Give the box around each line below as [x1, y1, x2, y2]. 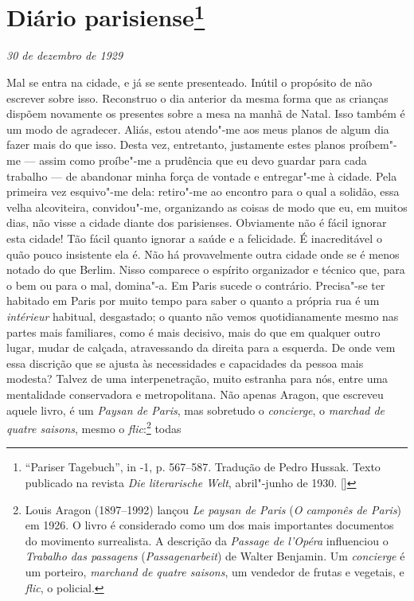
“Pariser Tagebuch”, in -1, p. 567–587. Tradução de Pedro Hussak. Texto [25, 459, 381, 475]
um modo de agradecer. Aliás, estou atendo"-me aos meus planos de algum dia [6, 120, 389, 137]
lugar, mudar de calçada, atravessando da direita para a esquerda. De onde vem [6, 339, 396, 356]
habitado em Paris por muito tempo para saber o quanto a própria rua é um [6, 292, 380, 309]
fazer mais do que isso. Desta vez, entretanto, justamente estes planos [6, 136, 346, 153]
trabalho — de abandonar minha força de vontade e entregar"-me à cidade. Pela [6, 167, 397, 184]
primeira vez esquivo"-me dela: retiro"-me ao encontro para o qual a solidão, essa [6, 183, 400, 200]
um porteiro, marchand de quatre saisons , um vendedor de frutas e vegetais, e [25, 563, 404, 580]
